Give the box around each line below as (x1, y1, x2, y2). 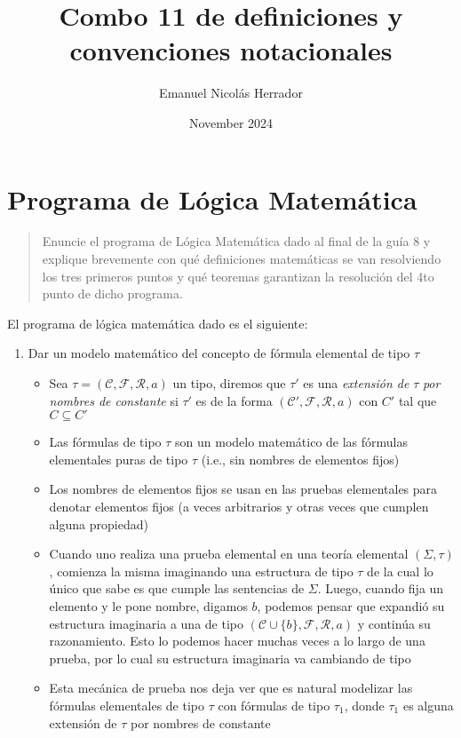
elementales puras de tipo (49, 449, 188, 468)
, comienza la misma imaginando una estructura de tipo (49, 561, 354, 580)
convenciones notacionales (69, 32, 393, 68)
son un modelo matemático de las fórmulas (175, 432, 409, 451)
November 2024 (188, 113, 274, 131)
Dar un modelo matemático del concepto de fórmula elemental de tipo (28, 344, 410, 362)
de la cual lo (367, 561, 433, 580)
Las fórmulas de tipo (49, 432, 162, 451)
